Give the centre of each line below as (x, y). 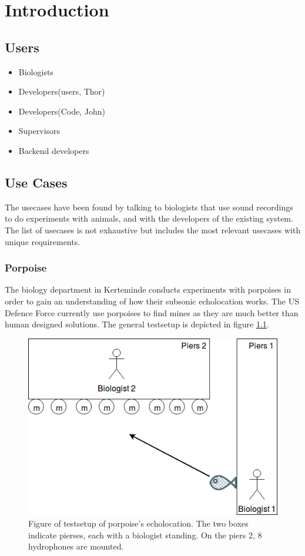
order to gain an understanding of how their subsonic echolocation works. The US (152, 301)
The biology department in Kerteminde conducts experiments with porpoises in (148, 289)
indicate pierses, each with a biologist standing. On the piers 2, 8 (145, 535)
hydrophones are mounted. (76, 546)
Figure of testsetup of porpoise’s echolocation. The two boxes (138, 523)
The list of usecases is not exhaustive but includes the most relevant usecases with (153, 230)
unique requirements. (43, 241)
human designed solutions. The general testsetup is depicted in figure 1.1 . (137, 324)
